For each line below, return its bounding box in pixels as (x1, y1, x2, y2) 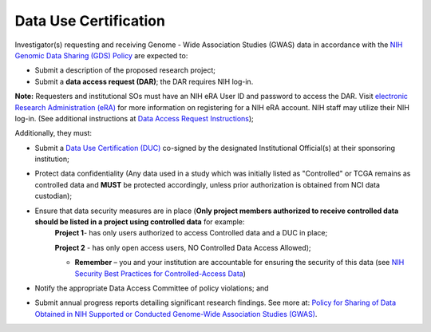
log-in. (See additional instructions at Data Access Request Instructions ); (14, 113, 255, 123)
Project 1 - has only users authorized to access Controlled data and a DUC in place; (54, 228, 328, 238)
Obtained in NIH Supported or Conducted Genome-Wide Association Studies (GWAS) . (34, 309, 318, 318)
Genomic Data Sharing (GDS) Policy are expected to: (14, 50, 188, 60)
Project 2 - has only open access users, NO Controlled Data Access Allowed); (54, 243, 311, 252)
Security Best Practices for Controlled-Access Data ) (74, 268, 247, 279)
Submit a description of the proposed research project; (34, 65, 215, 75)
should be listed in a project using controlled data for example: (34, 217, 245, 227)
